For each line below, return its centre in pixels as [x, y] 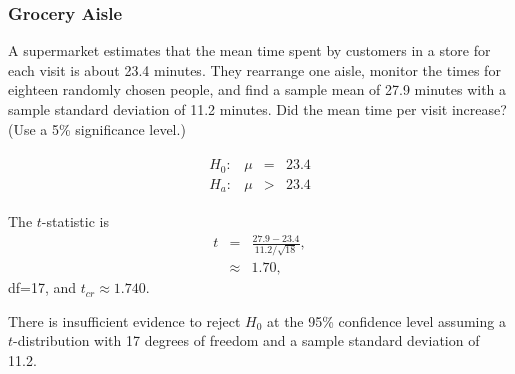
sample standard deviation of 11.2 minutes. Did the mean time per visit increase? [257, 109]
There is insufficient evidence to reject [124, 320]
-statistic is [75, 221]
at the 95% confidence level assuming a [386, 320]
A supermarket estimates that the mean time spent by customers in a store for [249, 50]
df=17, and [42, 287]
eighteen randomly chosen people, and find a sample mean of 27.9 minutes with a [257, 89]
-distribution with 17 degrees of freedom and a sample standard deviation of [246, 340]
